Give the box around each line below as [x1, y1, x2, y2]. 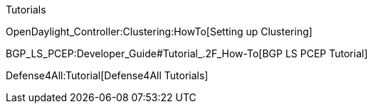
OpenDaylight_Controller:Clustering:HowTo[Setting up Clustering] [6, 25, 312, 38]
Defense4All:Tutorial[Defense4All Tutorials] [6, 69, 209, 81]
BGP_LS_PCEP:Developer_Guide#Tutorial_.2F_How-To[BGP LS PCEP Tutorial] [6, 47, 368, 59]
